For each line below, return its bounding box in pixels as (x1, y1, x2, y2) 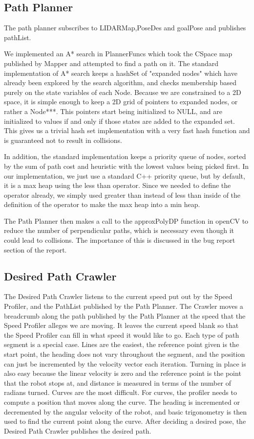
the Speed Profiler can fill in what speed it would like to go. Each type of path (4, 329, 239, 340)
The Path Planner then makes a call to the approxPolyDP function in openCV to (4, 215, 249, 226)
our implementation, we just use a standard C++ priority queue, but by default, (4, 170, 245, 181)
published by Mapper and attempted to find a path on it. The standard (4, 58, 218, 68)
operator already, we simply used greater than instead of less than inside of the (4, 189, 241, 200)
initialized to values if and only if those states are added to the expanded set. (4, 116, 235, 126)
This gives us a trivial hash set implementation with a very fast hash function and (4, 125, 250, 136)
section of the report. (4, 244, 67, 254)
